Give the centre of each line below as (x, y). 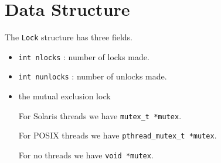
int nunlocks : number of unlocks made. (93, 76)
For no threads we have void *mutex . (86, 155)
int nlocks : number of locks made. (84, 56)
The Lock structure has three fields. (69, 37)
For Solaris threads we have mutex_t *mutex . (100, 115)
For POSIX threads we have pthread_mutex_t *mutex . (118, 135)
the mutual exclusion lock (64, 96)
